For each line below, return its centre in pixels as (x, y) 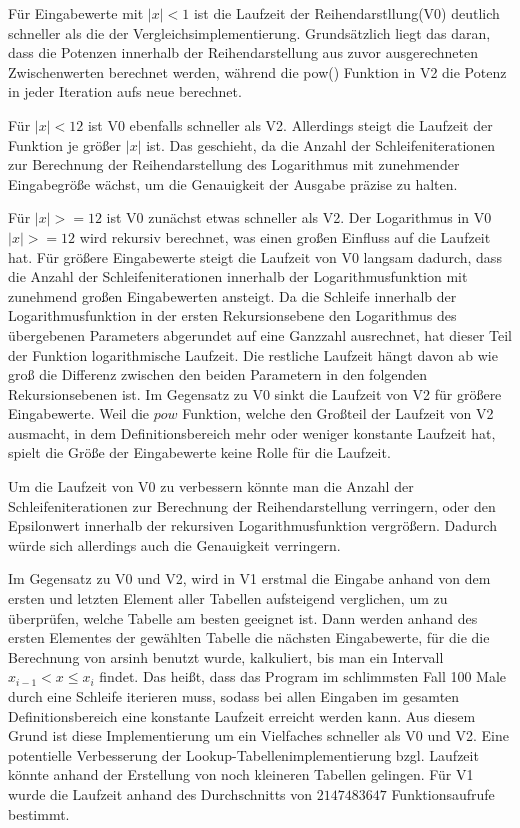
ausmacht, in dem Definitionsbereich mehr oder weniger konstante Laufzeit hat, (252, 432)
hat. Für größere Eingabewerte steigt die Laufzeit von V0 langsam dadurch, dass (255, 256)
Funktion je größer (65, 144)
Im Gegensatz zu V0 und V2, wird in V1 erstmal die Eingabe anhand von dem (249, 578)
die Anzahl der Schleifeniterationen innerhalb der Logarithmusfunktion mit (238, 276)
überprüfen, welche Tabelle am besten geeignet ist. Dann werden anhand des (243, 617)
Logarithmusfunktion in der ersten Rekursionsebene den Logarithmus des (232, 315)
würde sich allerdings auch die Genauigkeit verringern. (174, 544)
